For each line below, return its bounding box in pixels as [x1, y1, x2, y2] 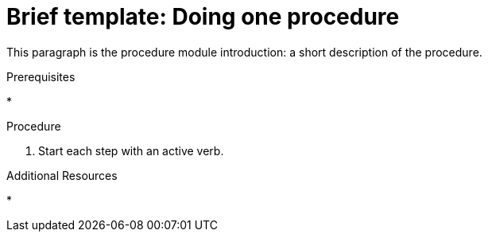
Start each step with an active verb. [38, 143, 224, 158]
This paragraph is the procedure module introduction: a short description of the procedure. [6, 45, 482, 59]
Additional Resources [6, 168, 118, 182]
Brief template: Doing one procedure [6, 3, 400, 30]
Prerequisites [6, 69, 76, 84]
